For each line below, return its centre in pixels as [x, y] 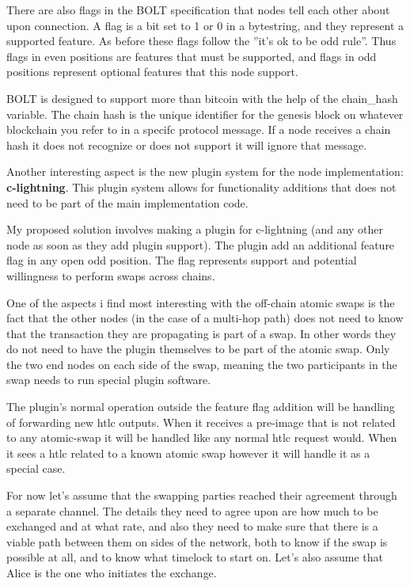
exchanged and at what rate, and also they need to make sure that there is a [192, 526]
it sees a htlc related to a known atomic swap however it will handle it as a [188, 453]
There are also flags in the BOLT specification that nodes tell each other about [198, 10]
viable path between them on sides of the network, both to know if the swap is [197, 541]
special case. [36, 468]
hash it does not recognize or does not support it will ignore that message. [187, 145]
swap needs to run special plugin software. [109, 380]
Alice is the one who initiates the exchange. [112, 573]
